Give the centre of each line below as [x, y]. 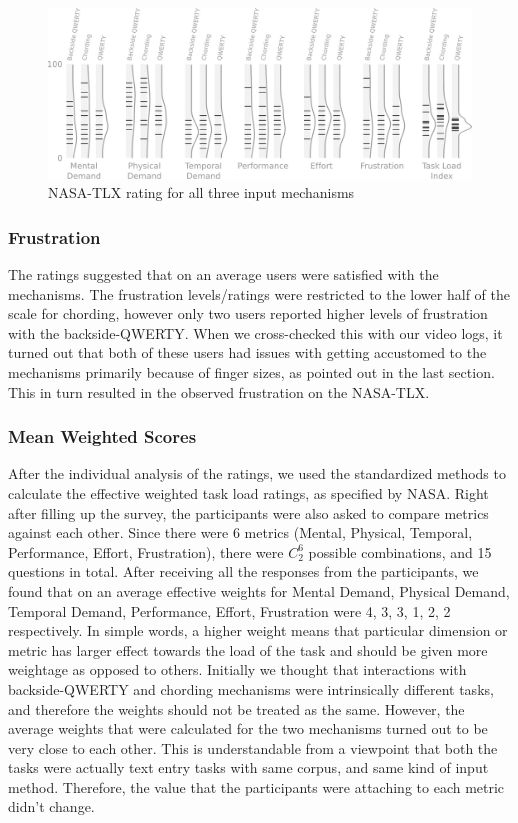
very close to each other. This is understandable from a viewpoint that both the [253, 747]
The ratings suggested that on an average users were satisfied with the [223, 274]
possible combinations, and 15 [400, 551]
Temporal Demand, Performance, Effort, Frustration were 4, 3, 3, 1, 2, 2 [229, 610]
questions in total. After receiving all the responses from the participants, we [243, 571]
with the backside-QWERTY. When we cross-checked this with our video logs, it [255, 332]
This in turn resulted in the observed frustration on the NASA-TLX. [219, 391]
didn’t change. [51, 806]
